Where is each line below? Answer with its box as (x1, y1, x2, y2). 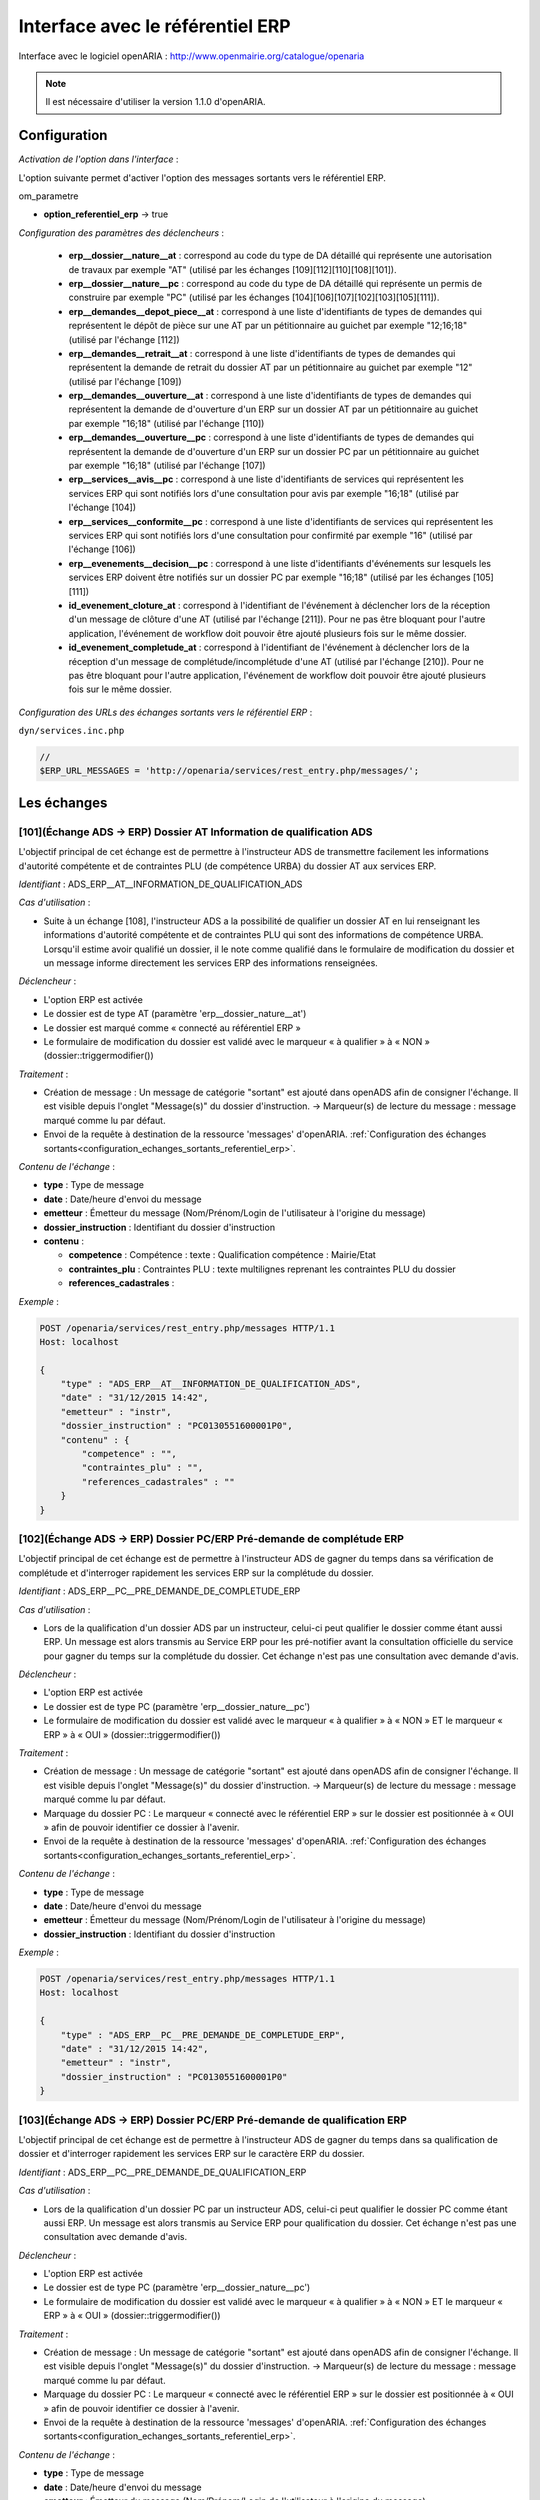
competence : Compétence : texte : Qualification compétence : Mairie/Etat (68, 1249, 377, 1261)
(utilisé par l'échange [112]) (68, 333, 180, 345)
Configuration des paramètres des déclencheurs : (18, 226, 225, 239)
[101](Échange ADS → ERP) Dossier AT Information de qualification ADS (18, 825, 373, 839)
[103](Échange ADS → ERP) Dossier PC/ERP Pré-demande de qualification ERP (18, 2113, 407, 2127)
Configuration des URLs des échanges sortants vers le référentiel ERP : (18, 706, 313, 718)
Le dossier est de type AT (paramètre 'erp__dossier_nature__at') (43, 1008, 307, 1020)
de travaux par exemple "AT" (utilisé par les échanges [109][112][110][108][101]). (68, 263, 397, 275)
